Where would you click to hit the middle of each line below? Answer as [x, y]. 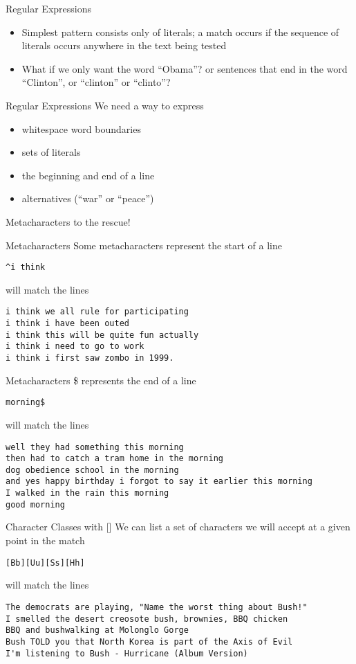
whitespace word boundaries [81, 128]
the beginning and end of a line [88, 175]
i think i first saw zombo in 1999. [90, 358]
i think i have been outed [67, 324]
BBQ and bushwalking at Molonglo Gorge [97, 630]
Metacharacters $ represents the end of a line [101, 380]
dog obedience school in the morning [92, 470]
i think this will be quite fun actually [102, 335]
